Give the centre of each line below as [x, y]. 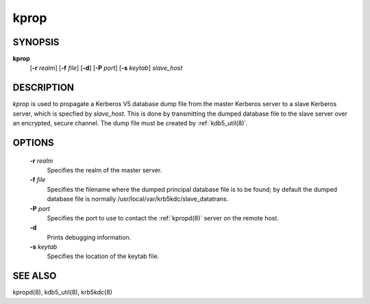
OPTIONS [33, 143]
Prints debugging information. [89, 237]
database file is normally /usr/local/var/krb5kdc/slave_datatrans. [138, 199]
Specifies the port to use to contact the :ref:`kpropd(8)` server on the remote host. [163, 218]
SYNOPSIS [36, 42]
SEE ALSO [35, 276]
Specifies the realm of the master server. [104, 170]
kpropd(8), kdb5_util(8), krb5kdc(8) [63, 292]
